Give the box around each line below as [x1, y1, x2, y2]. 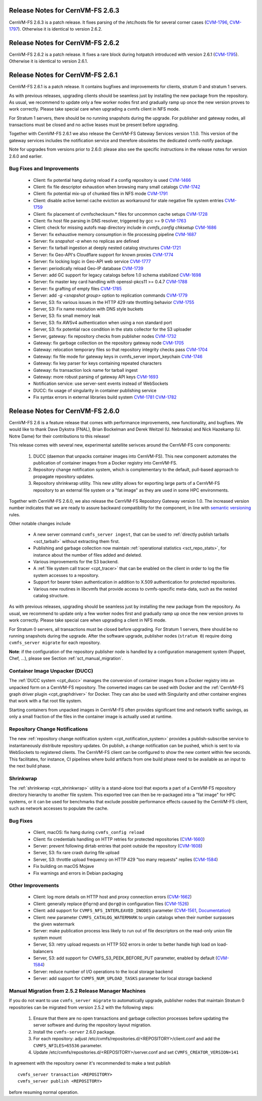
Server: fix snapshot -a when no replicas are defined [33, 238, 139, 244]
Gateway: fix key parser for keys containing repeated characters [33, 360, 162, 366]
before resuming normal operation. [9, 1089, 79, 1095]
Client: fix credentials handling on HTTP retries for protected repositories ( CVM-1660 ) [33, 836, 205, 842]
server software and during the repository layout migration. [33, 1022, 151, 1028]
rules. [9, 511, 20, 517]
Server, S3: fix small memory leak [33, 313, 100, 319]
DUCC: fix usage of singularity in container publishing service [33, 387, 157, 393]
